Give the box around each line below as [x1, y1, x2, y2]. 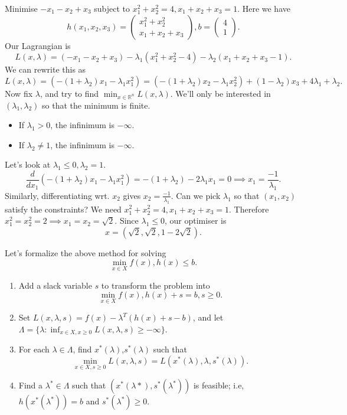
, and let [192, 311, 224, 323]
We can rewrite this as [5, 63, 86, 76]
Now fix [5, 87, 33, 99]
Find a [18, 379, 43, 391]
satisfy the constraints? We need [5, 202, 122, 215]
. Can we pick [171, 189, 221, 201]
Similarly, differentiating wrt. [5, 189, 110, 201]
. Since [114, 214, 139, 227]
